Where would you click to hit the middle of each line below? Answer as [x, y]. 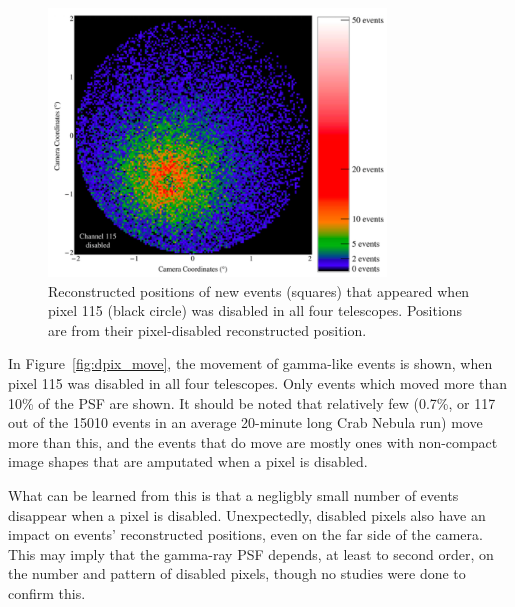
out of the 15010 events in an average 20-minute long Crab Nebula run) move [245, 422]
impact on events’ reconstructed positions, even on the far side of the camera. [245, 534]
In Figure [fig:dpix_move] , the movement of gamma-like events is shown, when [250, 363]
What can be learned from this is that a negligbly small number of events [233, 495]
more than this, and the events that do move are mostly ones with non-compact [253, 441]
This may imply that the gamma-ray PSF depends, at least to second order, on [251, 553]
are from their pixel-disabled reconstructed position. [207, 329]
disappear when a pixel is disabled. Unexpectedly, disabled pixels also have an [247, 514]
